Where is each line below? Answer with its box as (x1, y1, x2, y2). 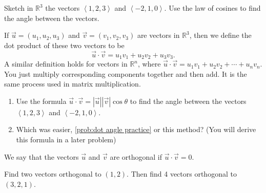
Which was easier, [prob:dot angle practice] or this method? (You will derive (16, 124, 256, 135)
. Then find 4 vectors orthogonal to (127, 168, 237, 179)
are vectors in (137, 30, 180, 40)
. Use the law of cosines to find (164, 3, 261, 13)
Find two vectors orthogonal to (4, 168, 101, 179)
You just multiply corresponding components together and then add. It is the (4, 68, 247, 79)
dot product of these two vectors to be (4, 39, 125, 50)
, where (138, 58, 161, 69)
